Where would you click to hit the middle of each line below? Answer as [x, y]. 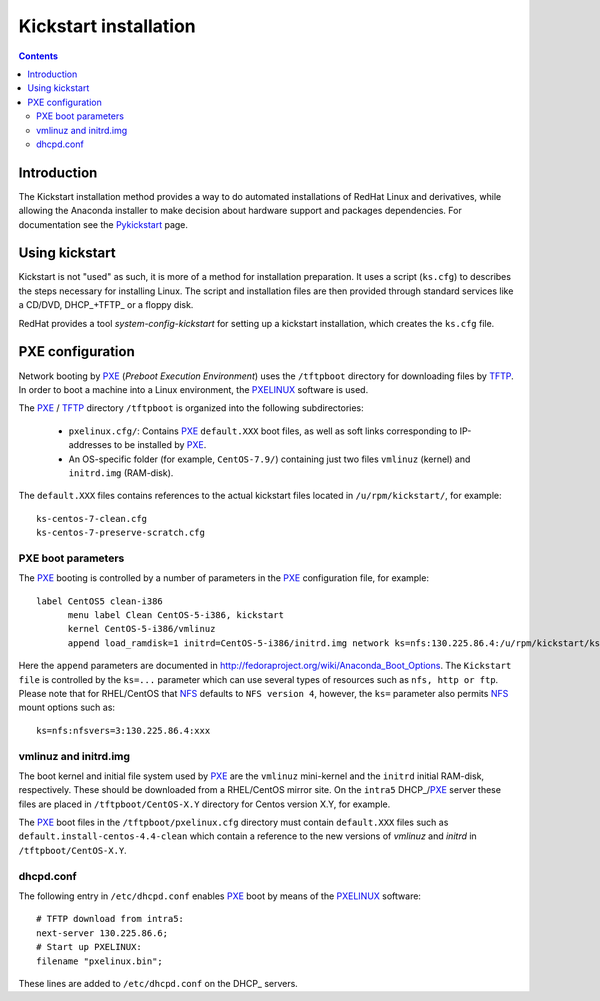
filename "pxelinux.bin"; [100, 961]
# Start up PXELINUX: [89, 947]
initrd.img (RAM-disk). [121, 472]
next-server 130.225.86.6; [102, 933]
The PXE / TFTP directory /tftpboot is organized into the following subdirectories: [191, 408]
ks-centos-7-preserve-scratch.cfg [120, 533]
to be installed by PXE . [160, 445]
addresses [90, 445]
